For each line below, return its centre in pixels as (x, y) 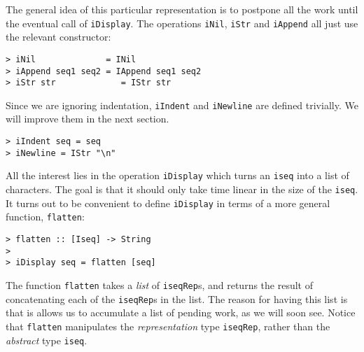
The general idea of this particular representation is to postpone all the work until (182, 9)
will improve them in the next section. (87, 119)
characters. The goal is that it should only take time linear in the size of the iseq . (182, 189)
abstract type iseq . (47, 340)
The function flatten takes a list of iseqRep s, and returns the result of (160, 284)
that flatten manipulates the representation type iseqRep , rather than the (168, 326)
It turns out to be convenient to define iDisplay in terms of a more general (168, 203)
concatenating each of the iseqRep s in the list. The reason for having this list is (177, 298)
